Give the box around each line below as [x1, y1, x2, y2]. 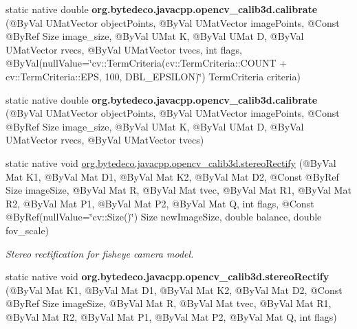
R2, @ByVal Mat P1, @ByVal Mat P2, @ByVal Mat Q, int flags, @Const [6, 196, 314, 210]
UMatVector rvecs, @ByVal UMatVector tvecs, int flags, [6, 42, 242, 56]
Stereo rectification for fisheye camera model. [6, 246, 194, 260]
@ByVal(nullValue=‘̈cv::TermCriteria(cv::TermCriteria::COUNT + [6, 56, 288, 70]
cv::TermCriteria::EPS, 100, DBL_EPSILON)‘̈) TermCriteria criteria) [6, 69, 301, 83]
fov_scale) [6, 223, 50, 237]
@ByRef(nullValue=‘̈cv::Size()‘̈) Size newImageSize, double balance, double [6, 209, 322, 224]
